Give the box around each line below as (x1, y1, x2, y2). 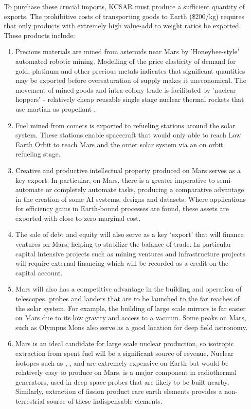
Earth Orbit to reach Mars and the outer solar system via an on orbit (15, 139, 223, 149)
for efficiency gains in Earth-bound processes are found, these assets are (15, 203, 229, 214)
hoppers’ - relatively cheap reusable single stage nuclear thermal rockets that (15, 94, 244, 104)
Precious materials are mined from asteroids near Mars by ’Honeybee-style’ (15, 46, 239, 57)
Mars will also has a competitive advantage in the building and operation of (15, 284, 242, 294)
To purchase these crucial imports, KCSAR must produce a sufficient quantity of (4, 1, 245, 11)
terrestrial (15, 395, 45, 406)
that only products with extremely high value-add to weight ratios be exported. (4, 20, 241, 31)
